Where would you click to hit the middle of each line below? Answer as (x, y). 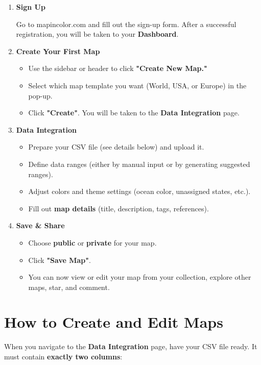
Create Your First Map (58, 51)
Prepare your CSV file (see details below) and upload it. (116, 147)
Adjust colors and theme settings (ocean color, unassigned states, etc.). (139, 191)
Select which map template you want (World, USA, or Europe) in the (137, 85)
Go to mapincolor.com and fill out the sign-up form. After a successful (126, 24)
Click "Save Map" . (60, 260)
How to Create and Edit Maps (114, 322)
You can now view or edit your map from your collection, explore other (140, 277)
